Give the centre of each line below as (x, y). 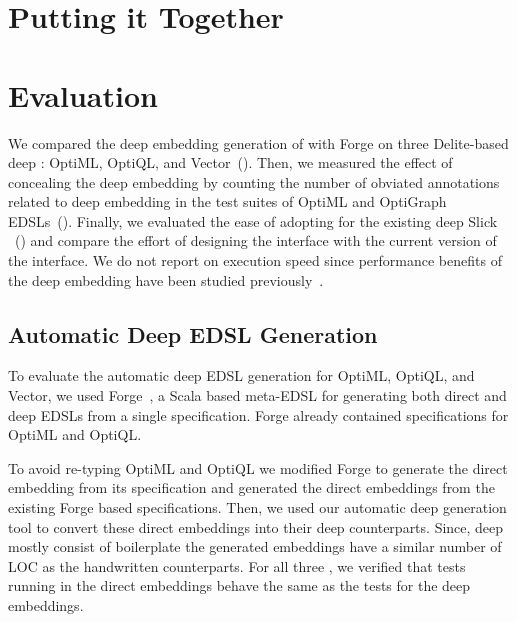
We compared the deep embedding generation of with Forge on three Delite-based (258, 142)
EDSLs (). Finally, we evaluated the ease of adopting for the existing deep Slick (253, 220)
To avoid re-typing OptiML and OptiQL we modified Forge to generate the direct (258, 467)
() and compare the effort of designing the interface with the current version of (255, 240)
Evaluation (83, 94)
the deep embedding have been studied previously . (166, 279)
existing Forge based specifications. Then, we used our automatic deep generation (257, 507)
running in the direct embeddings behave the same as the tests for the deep (239, 585)
